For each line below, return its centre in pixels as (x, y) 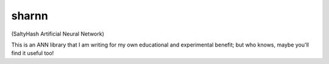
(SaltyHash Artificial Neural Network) (58, 34)
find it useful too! (33, 53)
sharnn (30, 16)
